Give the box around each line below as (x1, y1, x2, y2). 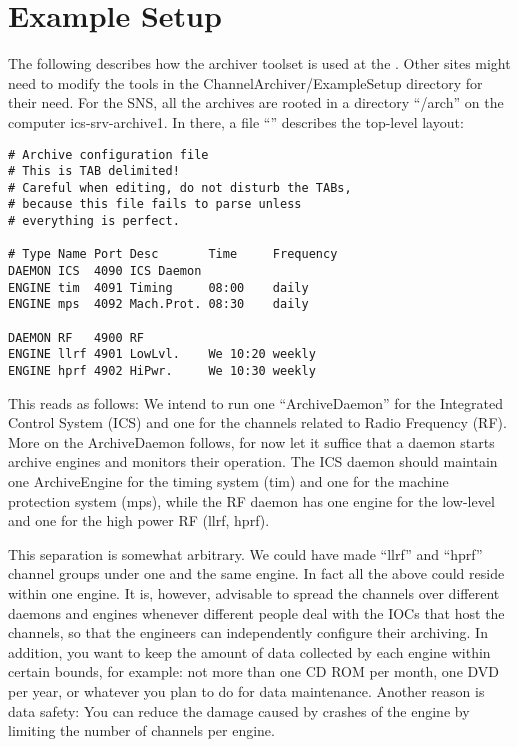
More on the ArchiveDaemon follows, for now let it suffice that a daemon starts (8, 431, 495, 452)
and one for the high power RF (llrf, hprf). (8, 510, 270, 531)
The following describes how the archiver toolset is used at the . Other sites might (8, 53, 511, 74)
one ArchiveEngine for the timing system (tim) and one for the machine (8, 471, 449, 492)
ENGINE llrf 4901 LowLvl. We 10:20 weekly (8, 347, 316, 362)
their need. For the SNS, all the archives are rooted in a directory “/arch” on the (8, 92, 504, 113)
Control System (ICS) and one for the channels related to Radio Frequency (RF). (8, 412, 507, 433)
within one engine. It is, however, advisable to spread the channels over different (8, 583, 500, 604)
